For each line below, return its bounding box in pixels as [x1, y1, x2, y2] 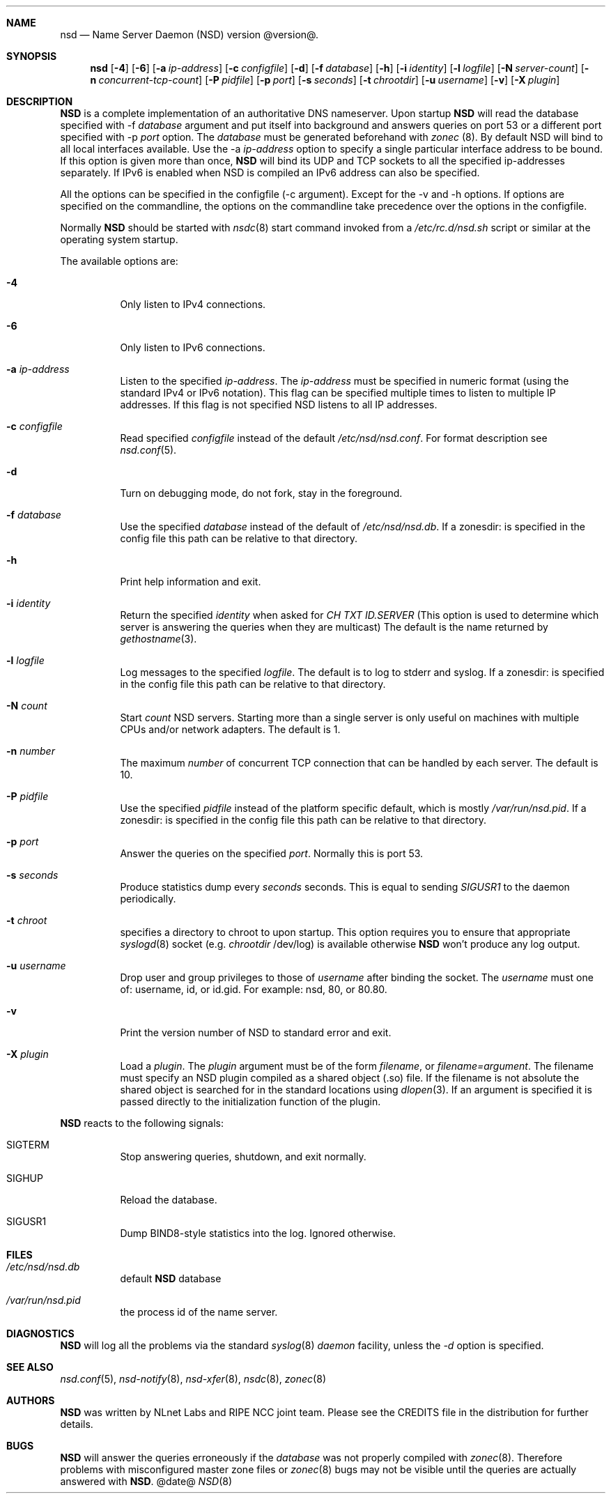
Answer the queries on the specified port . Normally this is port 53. [120, 847, 424, 859]
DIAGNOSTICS [6, 1328, 75, 1339]
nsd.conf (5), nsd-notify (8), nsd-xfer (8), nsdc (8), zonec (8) [60, 1373, 326, 1385]
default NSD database [120, 1273, 222, 1284]
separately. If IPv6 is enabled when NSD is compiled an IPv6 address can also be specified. [60, 167, 480, 178]
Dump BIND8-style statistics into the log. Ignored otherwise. [120, 1227, 396, 1239]
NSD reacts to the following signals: [60, 1117, 224, 1129]
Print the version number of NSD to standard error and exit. [120, 1027, 392, 1038]
